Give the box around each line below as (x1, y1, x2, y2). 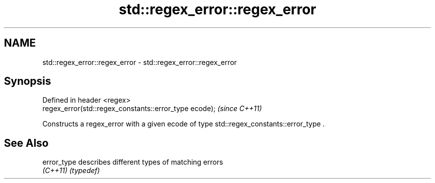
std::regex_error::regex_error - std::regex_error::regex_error (42, 58, 237, 66)
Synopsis (4, 75, 51, 88)
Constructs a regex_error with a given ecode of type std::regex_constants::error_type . (42, 120, 325, 128)
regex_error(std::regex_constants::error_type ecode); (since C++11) (42, 104, 262, 113)
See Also (4, 136, 49, 149)
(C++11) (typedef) (42, 166, 100, 175)
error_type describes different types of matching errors (42, 158, 223, 167)
